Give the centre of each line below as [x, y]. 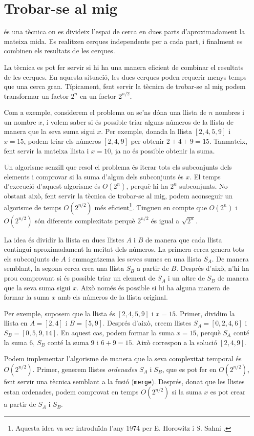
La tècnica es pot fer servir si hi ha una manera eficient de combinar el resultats [124, 67]
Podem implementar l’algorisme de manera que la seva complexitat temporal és [123, 359]
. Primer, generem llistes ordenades [85, 369]
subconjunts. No [204, 186]
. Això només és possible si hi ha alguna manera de [153, 287]
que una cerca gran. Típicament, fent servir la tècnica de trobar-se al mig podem [125, 86]
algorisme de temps [33, 207]
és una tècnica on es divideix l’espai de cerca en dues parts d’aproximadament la [125, 32]
